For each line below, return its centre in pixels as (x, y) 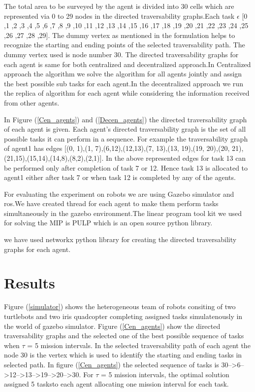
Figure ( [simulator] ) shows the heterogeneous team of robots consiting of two (120, 306)
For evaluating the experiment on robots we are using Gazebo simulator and (119, 194)
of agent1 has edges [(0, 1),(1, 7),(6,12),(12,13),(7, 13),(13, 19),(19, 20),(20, (117, 148)
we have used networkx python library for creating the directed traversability (120, 239)
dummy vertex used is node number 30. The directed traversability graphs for (121, 54)
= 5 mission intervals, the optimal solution (165, 374)
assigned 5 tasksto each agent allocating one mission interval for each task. (116, 384)
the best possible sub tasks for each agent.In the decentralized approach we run (124, 83)
